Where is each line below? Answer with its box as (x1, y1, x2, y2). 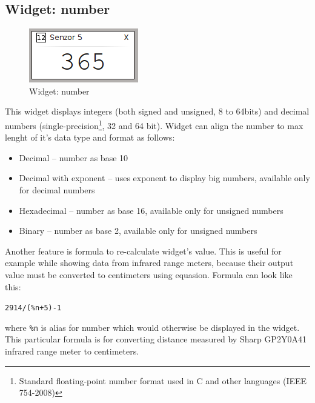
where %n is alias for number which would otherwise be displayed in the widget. (5, 321, 300, 333)
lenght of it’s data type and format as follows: (5, 131, 175, 144)
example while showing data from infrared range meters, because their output (5, 256, 294, 269)
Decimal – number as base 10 (19, 151, 128, 164)
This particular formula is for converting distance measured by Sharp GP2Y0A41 (5, 333, 307, 345)
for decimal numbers (19, 184, 95, 196)
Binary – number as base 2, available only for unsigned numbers (19, 224, 257, 237)
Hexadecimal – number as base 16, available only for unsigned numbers (19, 204, 283, 216)
